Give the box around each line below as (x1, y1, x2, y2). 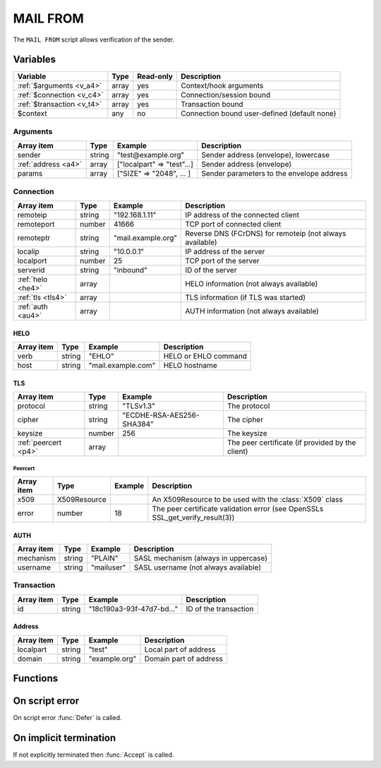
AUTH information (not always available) (184, 306, 319, 316)
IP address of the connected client (184, 210, 300, 220)
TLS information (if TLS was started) (184, 292, 306, 302)
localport (17, 256, 47, 265)
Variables (13, 54, 56, 66)
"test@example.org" (116, 150, 185, 160)
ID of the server (184, 265, 237, 275)
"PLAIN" (90, 553, 119, 563)
